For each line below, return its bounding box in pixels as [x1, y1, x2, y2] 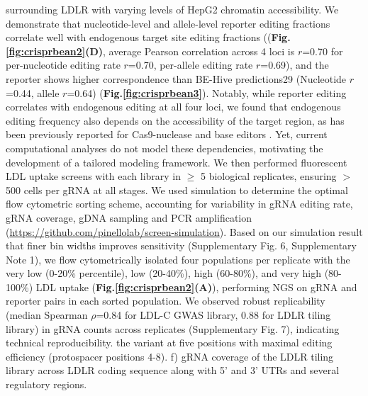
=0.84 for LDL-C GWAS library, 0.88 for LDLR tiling [96, 307, 331, 322]
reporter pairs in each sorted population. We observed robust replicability [6, 293, 325, 308]
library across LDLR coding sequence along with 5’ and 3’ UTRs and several [6, 363, 340, 378]
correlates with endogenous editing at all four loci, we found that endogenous [6, 99, 341, 114]
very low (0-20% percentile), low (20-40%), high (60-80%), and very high [6, 266, 321, 281]
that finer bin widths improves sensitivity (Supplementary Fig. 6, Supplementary [6, 238, 357, 253]
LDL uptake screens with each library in [6, 169, 182, 183]
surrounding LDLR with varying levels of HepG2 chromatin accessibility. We [6, 2, 339, 16]
